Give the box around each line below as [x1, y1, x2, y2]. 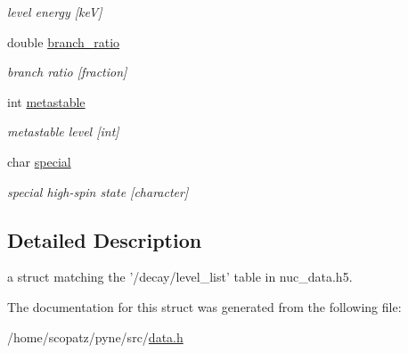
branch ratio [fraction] [7, 62, 127, 81]
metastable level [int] [7, 122, 119, 141]
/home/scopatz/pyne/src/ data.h [7, 327, 184, 346]
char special [7, 152, 71, 170]
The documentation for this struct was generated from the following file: [7, 297, 402, 316]
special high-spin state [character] [7, 182, 189, 201]
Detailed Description [7, 226, 202, 253]
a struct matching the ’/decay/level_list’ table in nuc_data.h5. [7, 267, 353, 286]
